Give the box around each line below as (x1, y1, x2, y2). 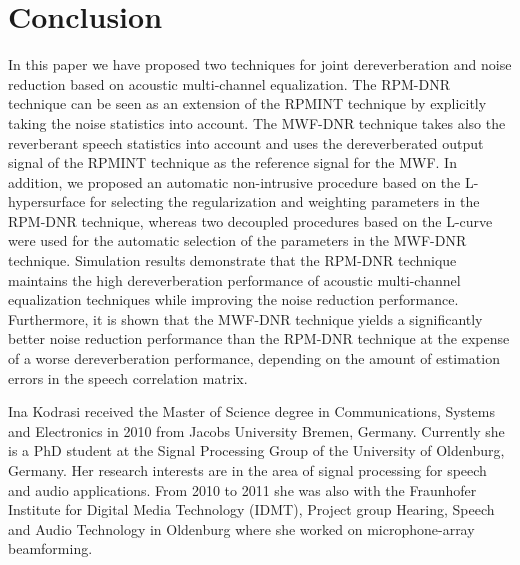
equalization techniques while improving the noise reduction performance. (8, 289, 459, 310)
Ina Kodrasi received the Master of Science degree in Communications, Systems (8, 401, 495, 422)
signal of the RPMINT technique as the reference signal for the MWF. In (8, 152, 457, 173)
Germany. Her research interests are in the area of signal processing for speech (8, 460, 487, 480)
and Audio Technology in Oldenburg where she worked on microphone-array (8, 518, 475, 539)
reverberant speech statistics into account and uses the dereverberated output (8, 132, 484, 153)
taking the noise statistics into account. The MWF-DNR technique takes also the (8, 112, 506, 133)
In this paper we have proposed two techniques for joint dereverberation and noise (8, 54, 512, 75)
